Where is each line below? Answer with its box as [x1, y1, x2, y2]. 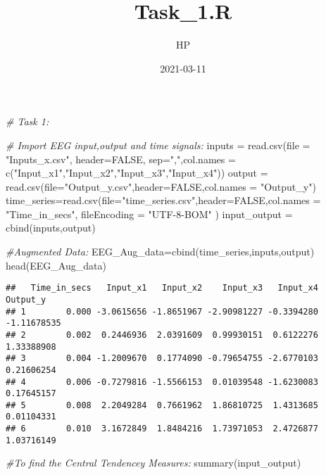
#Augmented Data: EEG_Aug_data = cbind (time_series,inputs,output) [6, 244, 315, 259]
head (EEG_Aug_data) [6, 258, 106, 272]
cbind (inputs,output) [6, 220, 96, 235]
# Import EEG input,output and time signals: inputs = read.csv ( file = [6, 137, 311, 152]
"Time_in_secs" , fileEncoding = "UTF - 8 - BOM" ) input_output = [6, 206, 293, 221]
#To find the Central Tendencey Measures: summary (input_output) [6, 455, 301, 470]
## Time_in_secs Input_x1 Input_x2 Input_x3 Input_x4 [6, 283, 318, 293]
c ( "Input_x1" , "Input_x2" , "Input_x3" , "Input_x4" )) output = [6, 165, 268, 180]
